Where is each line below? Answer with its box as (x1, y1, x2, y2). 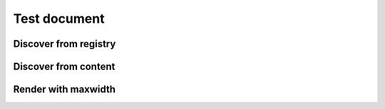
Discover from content (13, 61, 115, 73)
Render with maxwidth (13, 83, 116, 95)
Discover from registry (13, 38, 116, 50)
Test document (13, 11, 105, 26)
